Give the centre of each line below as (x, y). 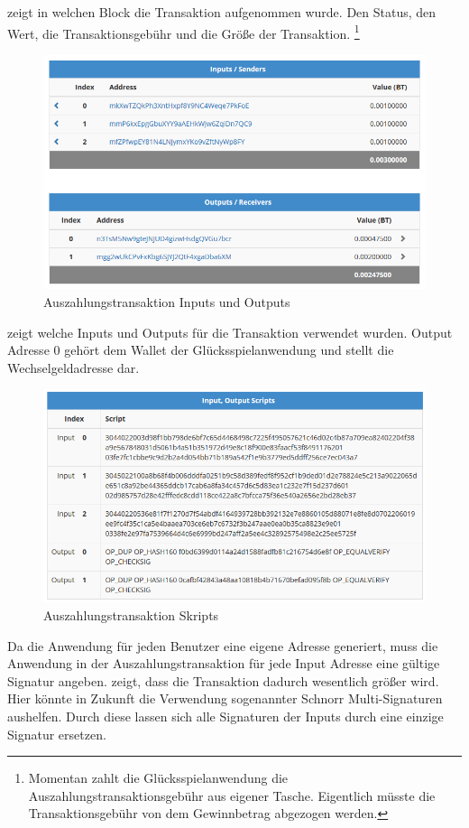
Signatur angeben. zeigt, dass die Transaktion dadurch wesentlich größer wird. (223, 680)
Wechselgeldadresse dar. (74, 367)
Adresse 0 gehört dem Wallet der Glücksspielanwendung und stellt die (201, 350)
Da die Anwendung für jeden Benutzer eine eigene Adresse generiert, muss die (223, 645)
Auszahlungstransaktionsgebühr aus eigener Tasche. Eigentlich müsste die (232, 795)
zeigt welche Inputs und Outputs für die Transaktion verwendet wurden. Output (230, 332)
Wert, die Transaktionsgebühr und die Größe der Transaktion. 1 (184, 32)
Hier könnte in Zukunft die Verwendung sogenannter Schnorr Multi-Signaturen (225, 698)
